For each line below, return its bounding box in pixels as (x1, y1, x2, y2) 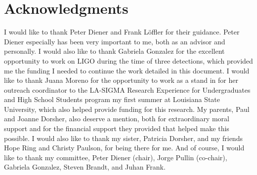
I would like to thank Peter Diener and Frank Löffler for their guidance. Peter (4, 27, 240, 37)
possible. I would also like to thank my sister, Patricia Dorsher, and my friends (4, 133, 243, 143)
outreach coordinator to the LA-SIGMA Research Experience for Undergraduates (4, 84, 251, 95)
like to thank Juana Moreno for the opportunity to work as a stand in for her (4, 75, 238, 85)
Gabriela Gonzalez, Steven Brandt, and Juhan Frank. (4, 162, 166, 172)
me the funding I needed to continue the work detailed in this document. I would (4, 65, 250, 75)
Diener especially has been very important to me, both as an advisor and (4, 36, 225, 46)
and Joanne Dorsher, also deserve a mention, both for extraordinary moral (4, 113, 229, 124)
